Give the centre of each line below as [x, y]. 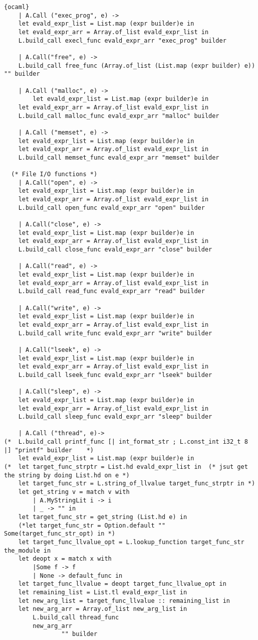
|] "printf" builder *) [49, 450]
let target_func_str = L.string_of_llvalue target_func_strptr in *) [137, 484]
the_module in [28, 550]
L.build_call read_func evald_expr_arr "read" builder [111, 291]
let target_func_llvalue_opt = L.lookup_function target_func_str [131, 542]
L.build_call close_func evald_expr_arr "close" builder [115, 250]
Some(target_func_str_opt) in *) [60, 534]
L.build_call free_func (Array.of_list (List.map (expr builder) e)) [137, 66]
